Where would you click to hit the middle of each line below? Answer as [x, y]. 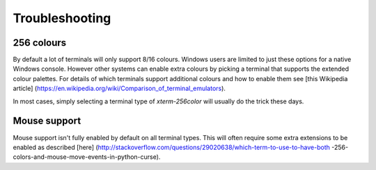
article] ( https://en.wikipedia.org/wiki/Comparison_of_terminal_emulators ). [119, 88]
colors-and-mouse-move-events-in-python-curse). [87, 157]
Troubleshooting [62, 18]
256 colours [40, 43]
